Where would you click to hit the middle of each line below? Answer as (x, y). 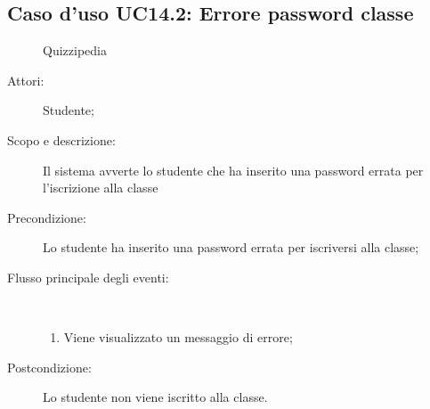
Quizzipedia (75, 50)
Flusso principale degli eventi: (88, 277)
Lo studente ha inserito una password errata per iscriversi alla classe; (231, 247)
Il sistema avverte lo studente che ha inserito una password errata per (233, 170)
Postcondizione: (49, 367)
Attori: (26, 80)
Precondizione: (47, 217)
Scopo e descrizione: (61, 139)
